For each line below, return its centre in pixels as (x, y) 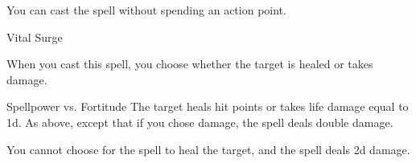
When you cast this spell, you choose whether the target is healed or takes (190, 64)
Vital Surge (35, 37)
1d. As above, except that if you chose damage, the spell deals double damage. (200, 122)
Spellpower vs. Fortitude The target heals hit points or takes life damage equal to (208, 106)
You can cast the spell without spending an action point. (146, 10)
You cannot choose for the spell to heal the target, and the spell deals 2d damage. (208, 149)
